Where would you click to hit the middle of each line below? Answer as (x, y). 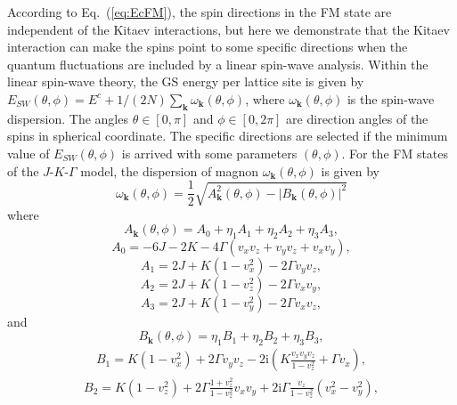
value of (29, 153)
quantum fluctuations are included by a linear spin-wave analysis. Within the (218, 64)
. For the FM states (395, 153)
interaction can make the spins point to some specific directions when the (208, 47)
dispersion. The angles (68, 118)
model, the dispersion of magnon (170, 170)
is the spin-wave (391, 98)
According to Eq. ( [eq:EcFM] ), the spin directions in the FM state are (200, 12)
